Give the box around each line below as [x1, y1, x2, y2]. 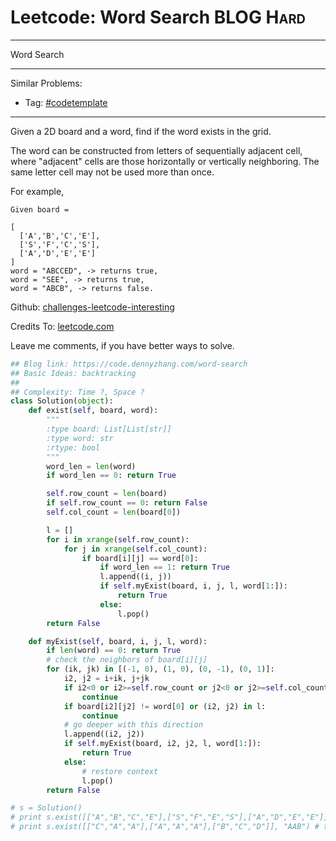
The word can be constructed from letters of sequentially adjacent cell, [10, 144, 303, 156]
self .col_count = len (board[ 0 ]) [46, 507, 182, 518]
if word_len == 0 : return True [46, 471, 177, 481]
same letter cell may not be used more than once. [10, 166, 215, 178]
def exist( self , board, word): [28, 406, 159, 416]
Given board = [10, 204, 70, 215]
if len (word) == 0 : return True [46, 646, 182, 656]
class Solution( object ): [10, 396, 114, 406]
